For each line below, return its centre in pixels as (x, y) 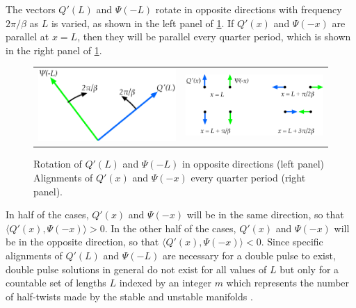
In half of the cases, (47, 214)
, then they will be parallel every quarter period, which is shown (214, 37)
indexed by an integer (165, 283)
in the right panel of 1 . (54, 50)
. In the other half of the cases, (170, 228)
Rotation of (58, 164)
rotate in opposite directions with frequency (249, 9)
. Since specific (292, 242)
